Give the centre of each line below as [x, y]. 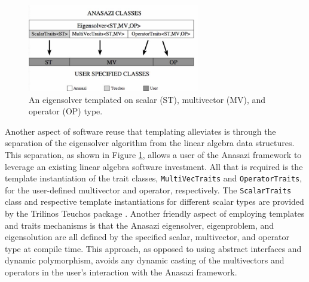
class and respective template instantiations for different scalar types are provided [154, 201]
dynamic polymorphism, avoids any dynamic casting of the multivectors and [145, 260]
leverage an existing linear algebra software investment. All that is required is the [154, 166]
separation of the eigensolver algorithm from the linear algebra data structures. [150, 143]
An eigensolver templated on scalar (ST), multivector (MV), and [147, 99]
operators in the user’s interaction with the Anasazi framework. [121, 272]
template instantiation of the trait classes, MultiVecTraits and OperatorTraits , [154, 178]
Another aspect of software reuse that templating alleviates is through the [140, 131]
